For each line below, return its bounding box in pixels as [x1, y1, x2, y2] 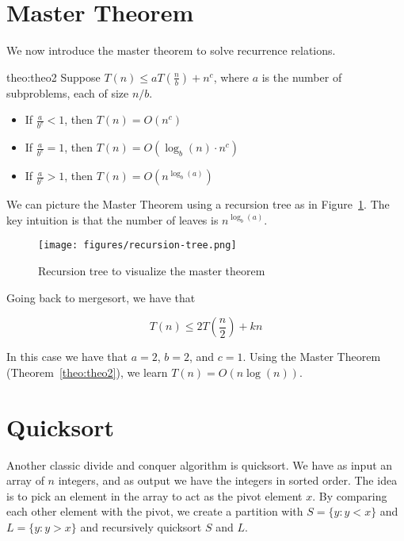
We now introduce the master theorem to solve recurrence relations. [6, 42, 336, 59]
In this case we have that [6, 348, 128, 365]
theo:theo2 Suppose [6, 68, 101, 85]
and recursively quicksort [80, 518, 202, 535]
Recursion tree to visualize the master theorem [38, 263, 265, 279]
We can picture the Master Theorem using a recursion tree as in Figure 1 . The [6, 196, 390, 213]
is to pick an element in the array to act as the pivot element [6, 487, 303, 504]
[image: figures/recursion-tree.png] [38, 240, 237, 251]
